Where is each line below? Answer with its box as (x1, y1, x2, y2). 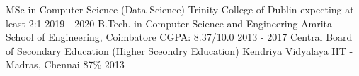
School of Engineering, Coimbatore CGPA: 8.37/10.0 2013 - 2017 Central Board (6, 30, 353, 44)
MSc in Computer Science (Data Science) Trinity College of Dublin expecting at (6, 2, 354, 16)
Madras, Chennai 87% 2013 (6, 57, 125, 72)
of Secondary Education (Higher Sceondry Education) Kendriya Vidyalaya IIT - (6, 43, 353, 58)
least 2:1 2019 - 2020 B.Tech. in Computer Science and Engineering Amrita (6, 15, 333, 30)
